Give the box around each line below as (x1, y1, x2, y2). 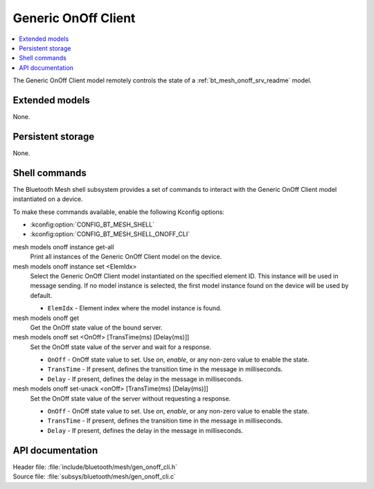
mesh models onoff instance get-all (12, 242, 114, 251)
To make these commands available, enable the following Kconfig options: (12, 208, 225, 216)
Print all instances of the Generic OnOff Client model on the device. (30, 253, 222, 261)
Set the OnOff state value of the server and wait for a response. (30, 343, 211, 351)
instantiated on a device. (12, 195, 83, 204)
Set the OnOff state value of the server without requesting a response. (30, 394, 231, 402)
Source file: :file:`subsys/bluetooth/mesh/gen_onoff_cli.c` (12, 472, 177, 481)
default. (30, 291, 53, 299)
